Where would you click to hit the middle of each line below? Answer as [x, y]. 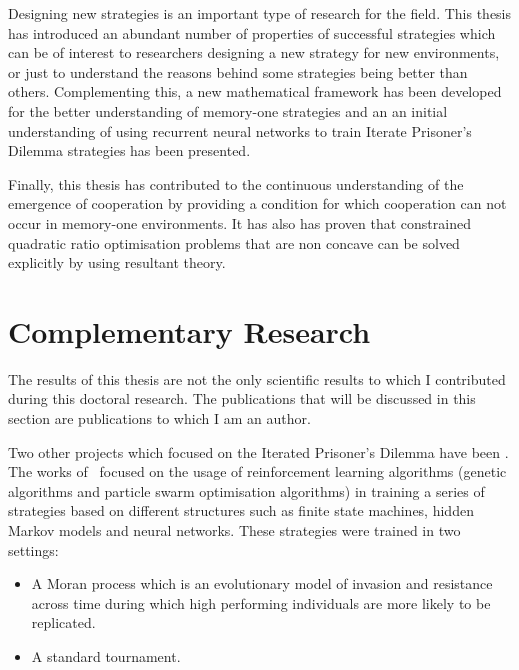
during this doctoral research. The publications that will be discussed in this [242, 398]
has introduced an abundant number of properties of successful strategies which [252, 32]
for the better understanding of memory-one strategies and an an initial [228, 110]
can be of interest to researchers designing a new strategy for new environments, [254, 52]
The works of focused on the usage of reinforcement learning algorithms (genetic [257, 471]
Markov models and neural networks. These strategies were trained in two [234, 530]
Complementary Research [189, 330]
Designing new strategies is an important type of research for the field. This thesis [260, 13]
